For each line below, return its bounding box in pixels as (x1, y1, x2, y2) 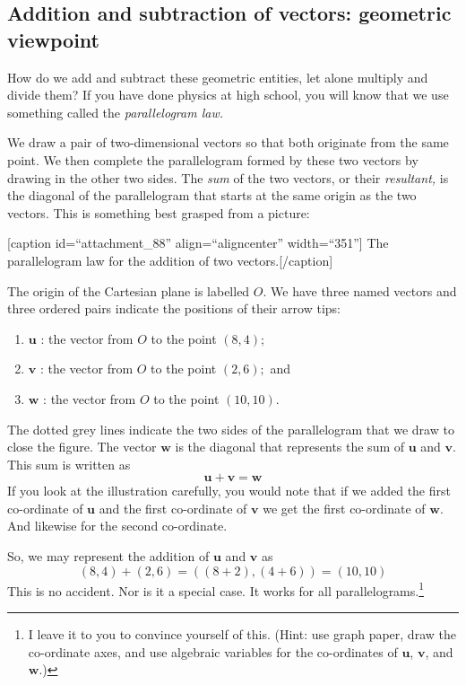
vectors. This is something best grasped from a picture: (7, 203, 310, 222)
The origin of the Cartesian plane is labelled (7, 281, 250, 300)
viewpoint (7, 25, 99, 53)
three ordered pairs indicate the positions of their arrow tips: (7, 299, 341, 318)
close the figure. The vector (7, 437, 157, 456)
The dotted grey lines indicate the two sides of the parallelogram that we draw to (7, 419, 454, 438)
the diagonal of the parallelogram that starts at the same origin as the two (7, 186, 417, 205)
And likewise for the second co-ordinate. (7, 516, 228, 535)
